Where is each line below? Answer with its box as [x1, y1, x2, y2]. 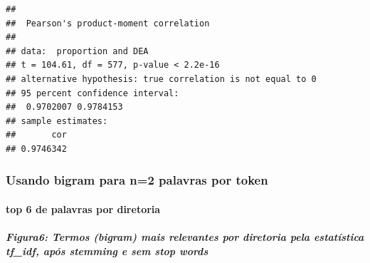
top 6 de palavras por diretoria [6, 201, 161, 216]
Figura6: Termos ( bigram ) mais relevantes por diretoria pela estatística [6, 230, 364, 244]
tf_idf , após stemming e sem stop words [6, 243, 208, 258]
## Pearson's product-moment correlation [6, 18, 210, 29]
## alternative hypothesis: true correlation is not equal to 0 [6, 73, 317, 84]
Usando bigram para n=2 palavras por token [6, 171, 268, 189]
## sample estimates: [6, 115, 108, 126]
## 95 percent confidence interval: [6, 88, 179, 98]
